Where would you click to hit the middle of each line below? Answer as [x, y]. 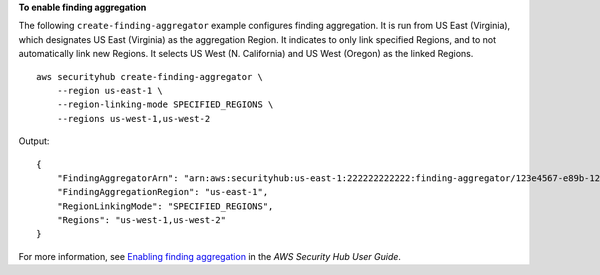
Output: [34, 141]
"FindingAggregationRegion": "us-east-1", [162, 192]
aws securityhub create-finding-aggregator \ [150, 76]
